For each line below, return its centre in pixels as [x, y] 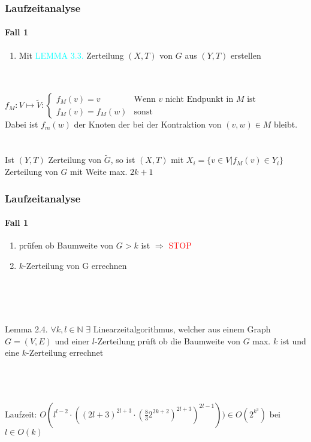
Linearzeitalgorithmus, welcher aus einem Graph [182, 329]
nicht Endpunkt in [199, 99]
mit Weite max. [99, 172]
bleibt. [286, 124]
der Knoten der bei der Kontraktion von [148, 124]
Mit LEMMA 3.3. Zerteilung [71, 55]
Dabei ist [22, 124]
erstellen [246, 55]
